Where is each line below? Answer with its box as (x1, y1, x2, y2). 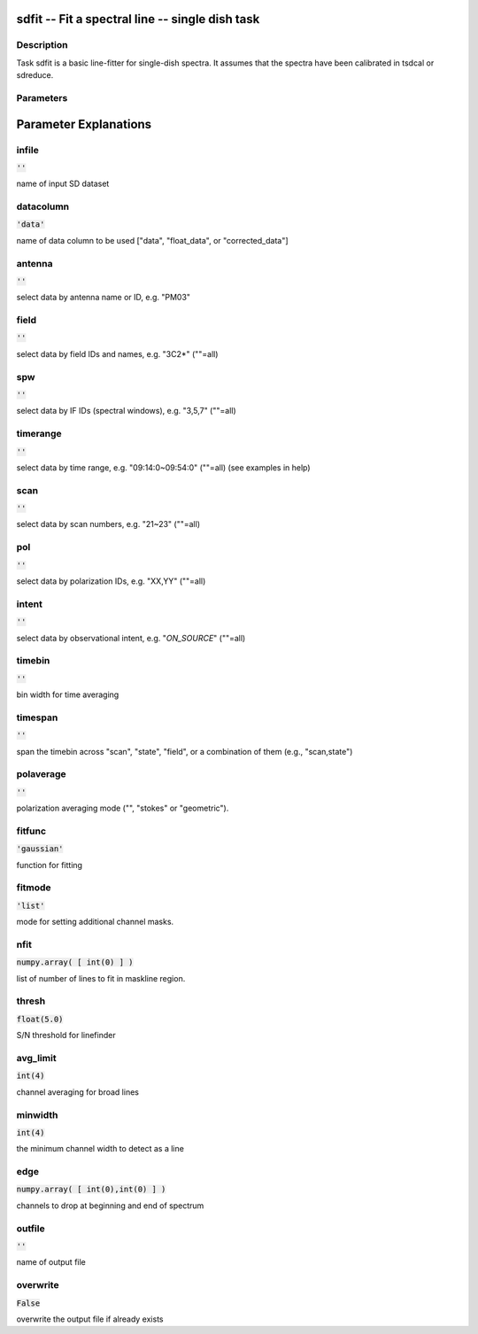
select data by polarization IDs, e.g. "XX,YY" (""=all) (16, 576, 206, 586)
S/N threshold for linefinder (16, 1030, 116, 1041)
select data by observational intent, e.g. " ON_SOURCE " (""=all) (16, 632, 246, 643)
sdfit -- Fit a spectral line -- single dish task (16, 12, 260, 27)
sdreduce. (16, 70, 54, 81)
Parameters (16, 91, 68, 104)
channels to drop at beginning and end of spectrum (16, 1200, 204, 1211)
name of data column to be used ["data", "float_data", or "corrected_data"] (16, 235, 289, 245)
